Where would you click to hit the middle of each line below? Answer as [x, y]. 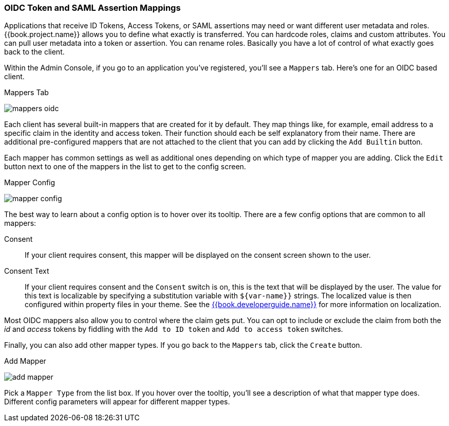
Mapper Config [30, 183]
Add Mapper [25, 361]
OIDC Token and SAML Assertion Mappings [92, 8]
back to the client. [34, 52]
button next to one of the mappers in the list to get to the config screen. [125, 167]
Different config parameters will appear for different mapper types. [117, 402]
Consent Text [27, 271]
